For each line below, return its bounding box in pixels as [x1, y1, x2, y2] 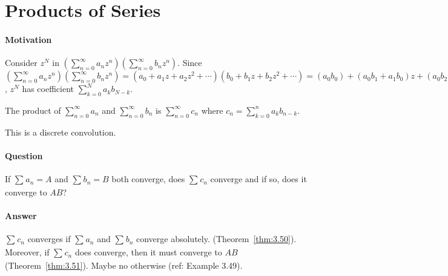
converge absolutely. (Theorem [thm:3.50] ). [136, 232, 297, 245]
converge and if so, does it [210, 172, 307, 185]
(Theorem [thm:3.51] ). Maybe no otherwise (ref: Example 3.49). [5, 258, 243, 271]
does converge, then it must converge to [74, 246, 222, 258]
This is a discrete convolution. [5, 125, 116, 138]
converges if [27, 232, 71, 245]
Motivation [5, 33, 52, 45]
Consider [5, 56, 38, 69]
